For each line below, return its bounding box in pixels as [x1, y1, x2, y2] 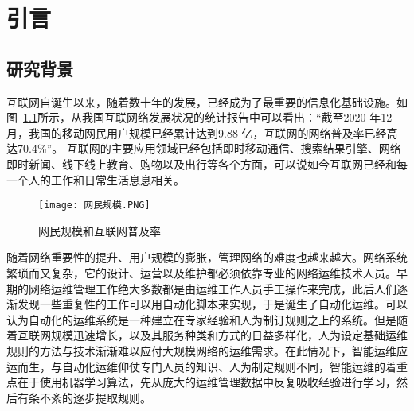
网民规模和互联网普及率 [38, 222, 161, 238]
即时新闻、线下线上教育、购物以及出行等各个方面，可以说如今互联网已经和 [6, 155, 396, 172]
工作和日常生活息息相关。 [50, 171, 185, 188]
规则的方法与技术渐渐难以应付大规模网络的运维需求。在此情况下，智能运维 [6, 342, 396, 359]
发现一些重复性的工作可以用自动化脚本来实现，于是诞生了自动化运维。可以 [17, 296, 408, 312]
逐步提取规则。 [72, 389, 151, 405]
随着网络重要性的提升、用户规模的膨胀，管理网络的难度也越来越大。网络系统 [6, 249, 408, 266]
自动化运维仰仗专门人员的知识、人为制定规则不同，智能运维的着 [61, 358, 396, 374]
